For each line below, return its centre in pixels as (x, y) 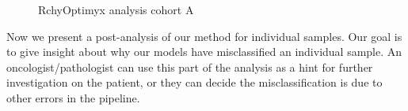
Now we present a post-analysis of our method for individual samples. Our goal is (204, 36)
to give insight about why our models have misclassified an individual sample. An (204, 52)
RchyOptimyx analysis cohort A (116, 9)
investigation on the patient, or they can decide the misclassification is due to (194, 82)
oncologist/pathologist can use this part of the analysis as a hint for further (190, 67)
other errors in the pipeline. (73, 97)
